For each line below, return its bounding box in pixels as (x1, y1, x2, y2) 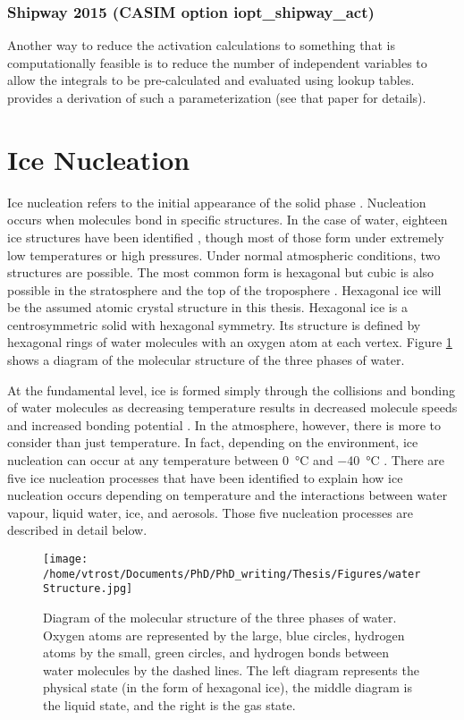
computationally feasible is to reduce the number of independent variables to (7, 53, 427, 72)
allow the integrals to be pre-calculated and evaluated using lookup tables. (7, 71, 415, 89)
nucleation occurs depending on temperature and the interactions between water (7, 486, 448, 504)
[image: (43, 553, 89, 565)
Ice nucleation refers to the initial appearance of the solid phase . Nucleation (7, 192, 426, 211)
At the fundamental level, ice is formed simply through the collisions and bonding (7, 380, 455, 399)
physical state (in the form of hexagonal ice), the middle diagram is (43, 678, 412, 697)
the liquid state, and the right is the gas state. (43, 695, 296, 714)
